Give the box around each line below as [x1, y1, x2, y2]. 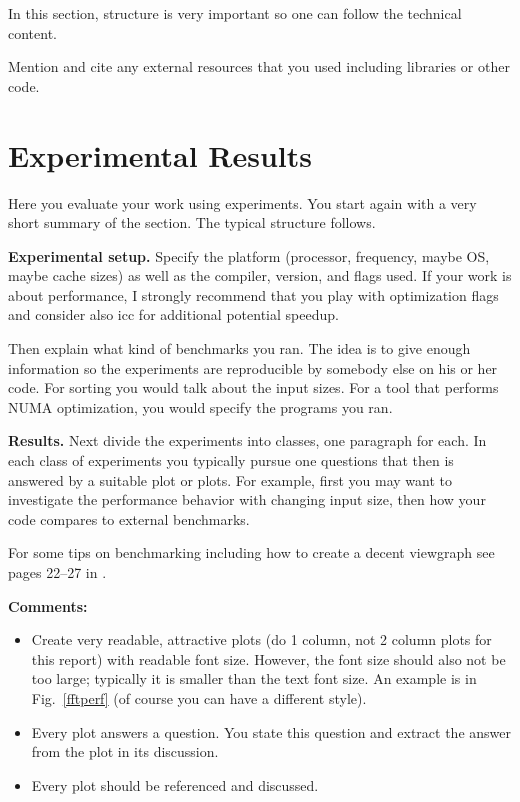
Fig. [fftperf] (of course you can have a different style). [31, 687, 367, 708]
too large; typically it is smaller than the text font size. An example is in [31, 668, 477, 689]
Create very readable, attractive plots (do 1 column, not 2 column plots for [31, 629, 492, 650]
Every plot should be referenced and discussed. [31, 774, 319, 795]
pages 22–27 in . [8, 562, 107, 582]
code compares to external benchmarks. [8, 508, 250, 529]
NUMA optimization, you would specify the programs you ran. [8, 396, 393, 417]
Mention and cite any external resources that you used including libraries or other [8, 56, 510, 77]
